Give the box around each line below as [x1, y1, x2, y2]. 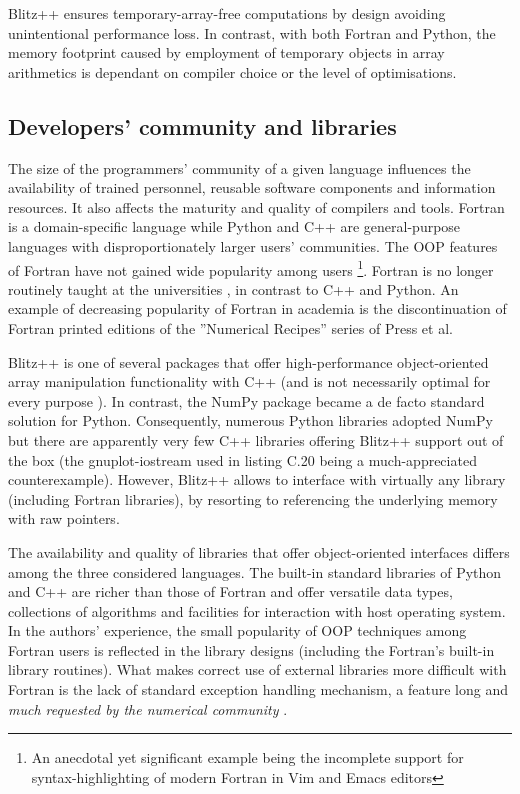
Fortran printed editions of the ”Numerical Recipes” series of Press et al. [8, 317, 453, 338]
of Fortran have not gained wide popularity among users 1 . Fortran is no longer [8, 256, 494, 280]
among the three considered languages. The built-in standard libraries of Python [8, 561, 502, 582]
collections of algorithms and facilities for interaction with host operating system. [8, 600, 506, 621]
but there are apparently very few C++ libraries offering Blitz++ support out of [8, 429, 504, 450]
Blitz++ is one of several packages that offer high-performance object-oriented [8, 351, 489, 372]
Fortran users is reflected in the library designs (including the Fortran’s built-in [8, 639, 495, 660]
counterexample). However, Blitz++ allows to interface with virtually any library [8, 469, 506, 490]
